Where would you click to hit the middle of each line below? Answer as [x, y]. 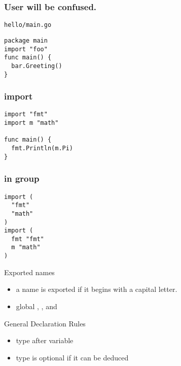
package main [26, 40]
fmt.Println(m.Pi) [42, 148]
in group [22, 178]
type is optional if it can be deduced [72, 357]
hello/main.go [28, 25]
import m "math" [31, 123]
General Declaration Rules [45, 323]
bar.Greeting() [37, 66]
